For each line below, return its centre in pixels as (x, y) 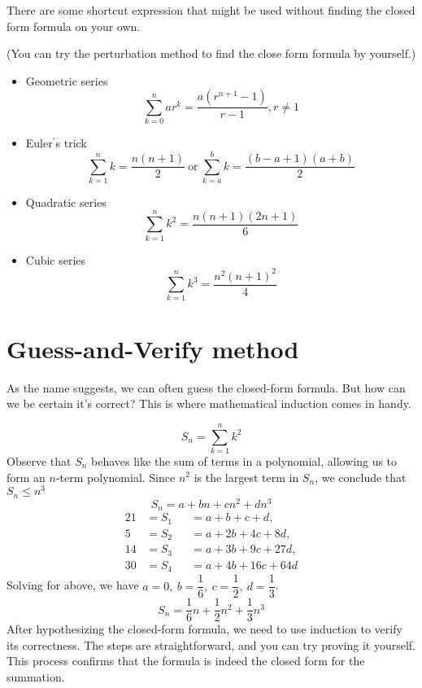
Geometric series (67, 80)
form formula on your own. (74, 26)
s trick (71, 143)
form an (26, 477)
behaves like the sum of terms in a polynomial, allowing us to (244, 460)
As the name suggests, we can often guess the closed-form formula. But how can (206, 387)
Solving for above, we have (73, 585)
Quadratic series (66, 202)
